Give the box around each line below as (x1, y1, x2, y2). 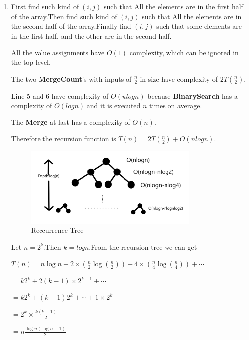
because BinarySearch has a (147, 90, 238, 101)
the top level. (11, 57, 51, 67)
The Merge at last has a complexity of (11, 116, 130, 127)
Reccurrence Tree (31, 225, 83, 235)
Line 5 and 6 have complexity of (11, 90, 109, 101)
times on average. (149, 100, 202, 111)
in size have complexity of (140, 73, 218, 84)
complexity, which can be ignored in (129, 47, 239, 57)
